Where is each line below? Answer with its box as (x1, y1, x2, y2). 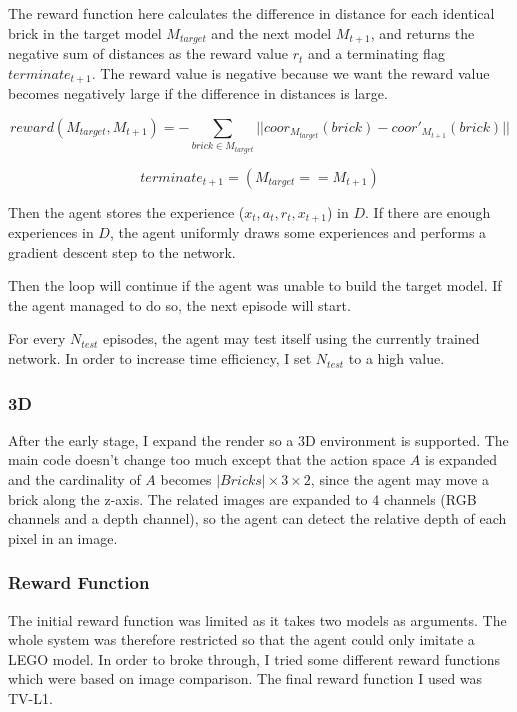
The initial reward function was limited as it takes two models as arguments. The (8, 609, 507, 630)
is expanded (424, 449, 498, 470)
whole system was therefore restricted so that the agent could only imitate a (8, 629, 475, 650)
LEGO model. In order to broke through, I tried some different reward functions (8, 648, 501, 669)
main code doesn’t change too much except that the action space (8, 449, 406, 470)
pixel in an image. (8, 527, 118, 548)
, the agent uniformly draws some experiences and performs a (109, 222, 487, 243)
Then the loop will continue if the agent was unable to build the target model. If (8, 275, 502, 296)
